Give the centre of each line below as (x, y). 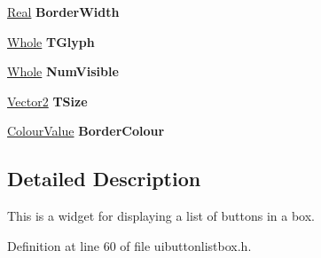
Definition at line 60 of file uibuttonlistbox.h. (129, 245)
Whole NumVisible (63, 71)
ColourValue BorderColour (86, 131)
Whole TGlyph (51, 41)
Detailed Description (104, 179)
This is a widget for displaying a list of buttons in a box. (161, 216)
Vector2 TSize (47, 101)
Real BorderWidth (63, 12)
